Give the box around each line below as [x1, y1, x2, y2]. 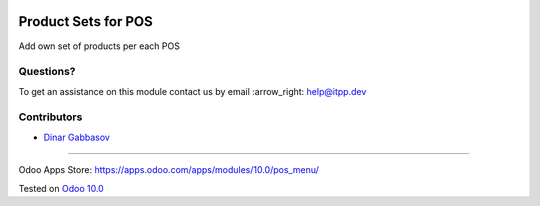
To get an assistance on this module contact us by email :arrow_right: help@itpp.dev [18, 85, 367, 97]
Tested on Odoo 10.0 [18, 182, 104, 194]
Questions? [18, 65, 76, 79]
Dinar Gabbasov [43, 131, 110, 143]
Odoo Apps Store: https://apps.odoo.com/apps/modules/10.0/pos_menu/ [18, 164, 320, 176]
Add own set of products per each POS [18, 40, 180, 52]
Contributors [18, 110, 83, 124]
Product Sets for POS [18, 13, 154, 30]
